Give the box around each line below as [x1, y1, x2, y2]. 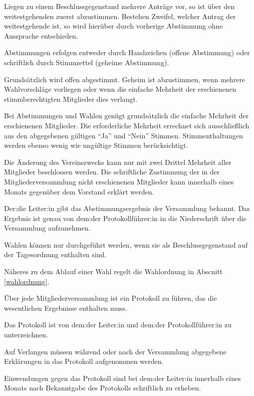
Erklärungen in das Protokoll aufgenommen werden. [4, 356, 164, 366]
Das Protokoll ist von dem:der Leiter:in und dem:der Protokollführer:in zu [4, 319, 231, 330]
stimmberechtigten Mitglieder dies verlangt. [4, 93, 138, 104]
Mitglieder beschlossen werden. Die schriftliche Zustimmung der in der [4, 166, 220, 177]
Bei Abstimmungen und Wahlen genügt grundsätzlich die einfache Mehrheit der [4, 110, 249, 121]
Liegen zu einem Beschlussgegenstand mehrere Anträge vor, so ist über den [4, 1, 235, 11]
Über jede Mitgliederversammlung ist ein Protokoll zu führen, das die [4, 293, 217, 303]
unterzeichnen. [4, 329, 48, 340]
